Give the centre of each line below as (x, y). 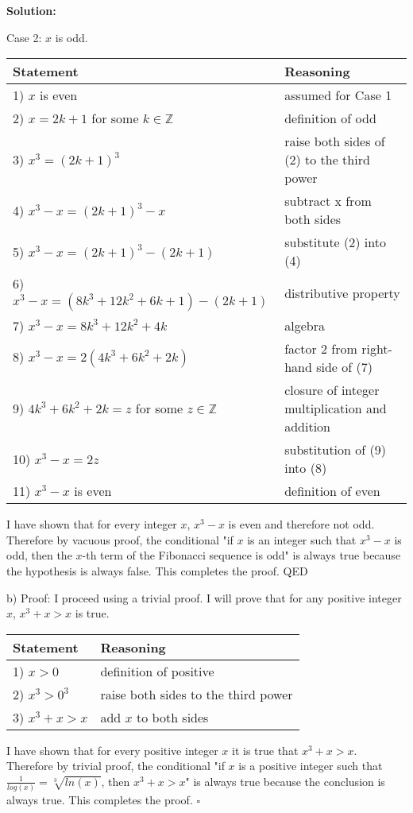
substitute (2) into (335, 242)
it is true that (265, 750)
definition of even (332, 491)
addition (308, 427)
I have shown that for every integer (92, 524)
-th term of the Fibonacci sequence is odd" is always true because (241, 555)
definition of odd (330, 118)
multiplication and (336, 408)
